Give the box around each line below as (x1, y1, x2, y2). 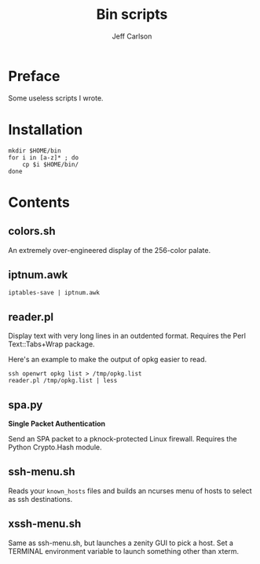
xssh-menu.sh (8, 517, 82, 531)
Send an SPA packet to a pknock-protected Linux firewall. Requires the (8, 434, 237, 444)
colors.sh (8, 225, 56, 238)
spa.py (8, 398, 43, 412)
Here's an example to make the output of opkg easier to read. (8, 355, 207, 364)
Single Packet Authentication (8, 419, 106, 429)
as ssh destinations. (8, 494, 73, 504)
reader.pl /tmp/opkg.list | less (8, 377, 118, 385)
